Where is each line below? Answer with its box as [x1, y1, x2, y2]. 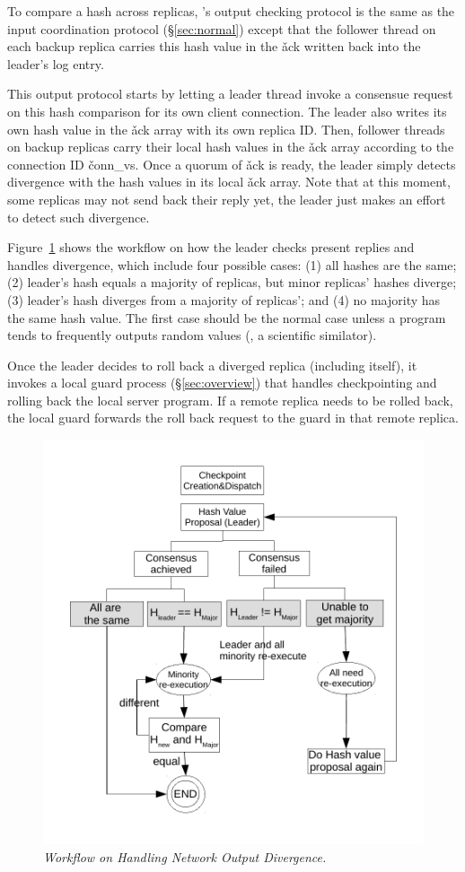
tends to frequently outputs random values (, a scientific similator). [7, 326, 377, 344]
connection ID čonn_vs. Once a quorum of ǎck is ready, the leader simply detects [7, 154, 456, 173]
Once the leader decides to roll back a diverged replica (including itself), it [7, 355, 417, 374]
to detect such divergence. [7, 207, 150, 226]
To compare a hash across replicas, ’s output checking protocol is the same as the [7, 2, 455, 20]
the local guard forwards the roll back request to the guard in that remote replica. [7, 408, 459, 427]
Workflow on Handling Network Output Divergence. [43, 848, 327, 866]
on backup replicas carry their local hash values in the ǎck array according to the [7, 137, 454, 156]
